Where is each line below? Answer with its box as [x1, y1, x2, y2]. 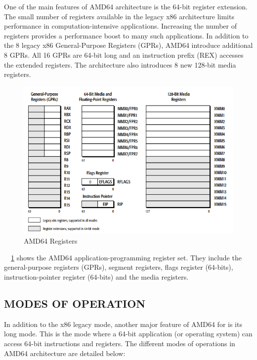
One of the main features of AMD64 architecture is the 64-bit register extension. [4, 1, 248, 11]
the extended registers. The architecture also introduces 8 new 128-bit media [4, 59, 236, 70]
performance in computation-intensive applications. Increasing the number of [4, 21, 237, 31]
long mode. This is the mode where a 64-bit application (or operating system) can [4, 328, 253, 339]
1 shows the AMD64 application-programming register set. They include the [11, 252, 242, 262]
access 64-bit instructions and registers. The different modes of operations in [4, 338, 235, 348]
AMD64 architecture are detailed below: [4, 348, 126, 358]
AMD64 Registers [24, 236, 78, 246]
